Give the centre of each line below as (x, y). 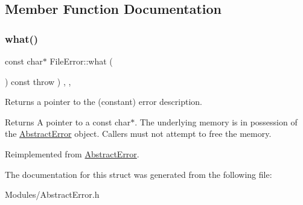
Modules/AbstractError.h (52, 194)
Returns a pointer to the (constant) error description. (104, 102)
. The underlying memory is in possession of (216, 121)
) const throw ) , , (38, 81)
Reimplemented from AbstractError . (72, 153)
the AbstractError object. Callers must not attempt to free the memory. (138, 134)
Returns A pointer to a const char (68, 121)
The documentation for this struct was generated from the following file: (139, 174)
